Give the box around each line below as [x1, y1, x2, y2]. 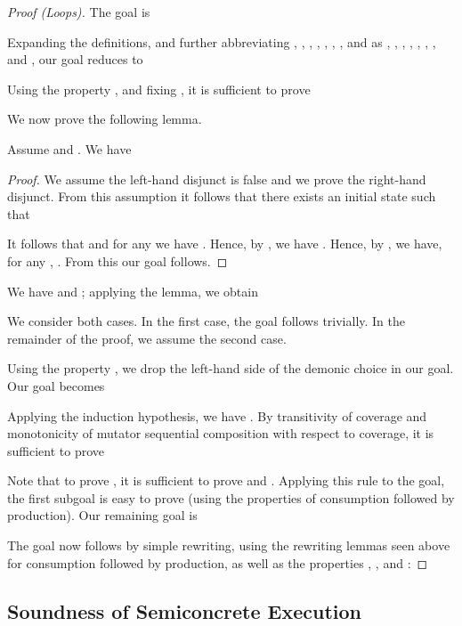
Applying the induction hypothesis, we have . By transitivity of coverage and [7, 406, 427, 425]
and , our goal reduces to [7, 50, 143, 69]
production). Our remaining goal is [7, 506, 198, 524]
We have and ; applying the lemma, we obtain [7, 281, 258, 300]
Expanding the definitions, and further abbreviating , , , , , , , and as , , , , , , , [7, 32, 436, 51]
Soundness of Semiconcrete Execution [7, 597, 362, 624]
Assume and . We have [7, 139, 132, 158]
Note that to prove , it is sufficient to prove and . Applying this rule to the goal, [7, 471, 445, 490]
